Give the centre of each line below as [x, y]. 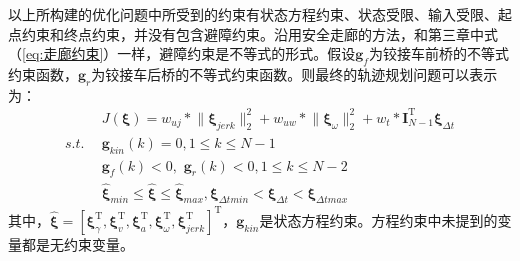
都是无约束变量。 [77, 243]
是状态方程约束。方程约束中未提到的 [378, 219]
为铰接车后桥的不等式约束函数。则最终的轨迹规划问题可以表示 [294, 73]
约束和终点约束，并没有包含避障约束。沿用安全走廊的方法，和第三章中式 [259, 33]
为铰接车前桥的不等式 [438, 53]
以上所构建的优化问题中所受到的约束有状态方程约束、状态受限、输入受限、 [253, 14]
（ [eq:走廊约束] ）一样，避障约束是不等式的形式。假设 [182, 53]
